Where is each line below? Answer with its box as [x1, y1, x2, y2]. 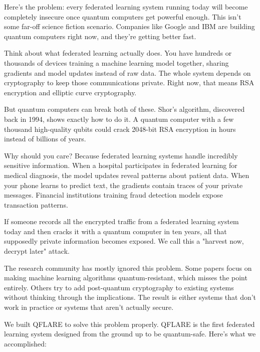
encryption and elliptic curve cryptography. [4, 87, 137, 97]
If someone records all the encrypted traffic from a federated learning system [4, 216, 239, 227]
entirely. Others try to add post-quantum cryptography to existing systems [4, 282, 234, 292]
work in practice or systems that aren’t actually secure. [4, 302, 174, 312]
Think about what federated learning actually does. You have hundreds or [4, 48, 232, 58]
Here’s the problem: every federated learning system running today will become [4, 2, 248, 12]
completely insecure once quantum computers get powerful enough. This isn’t [4, 11, 241, 22]
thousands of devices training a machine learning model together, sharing [4, 57, 229, 68]
